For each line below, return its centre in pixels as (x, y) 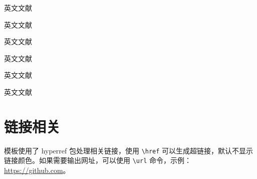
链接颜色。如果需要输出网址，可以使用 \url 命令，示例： (98, 160)
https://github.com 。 (37, 170)
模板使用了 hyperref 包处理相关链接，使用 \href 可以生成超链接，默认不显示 (129, 150)
